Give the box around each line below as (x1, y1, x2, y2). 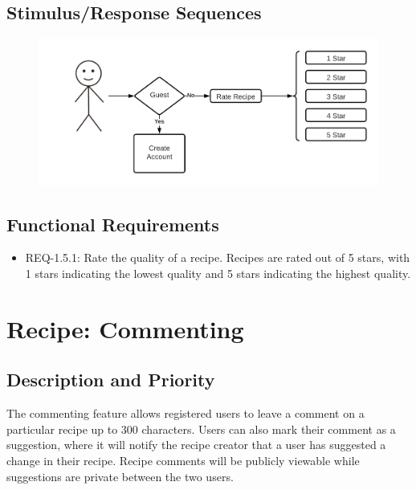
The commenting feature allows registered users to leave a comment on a (6, 405, 365, 422)
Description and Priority (6, 367, 215, 392)
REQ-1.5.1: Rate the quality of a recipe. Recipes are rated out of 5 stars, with (25, 249, 410, 266)
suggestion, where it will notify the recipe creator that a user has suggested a (6, 436, 386, 453)
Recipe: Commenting (6, 312, 244, 345)
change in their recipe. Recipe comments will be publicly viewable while (6, 451, 360, 468)
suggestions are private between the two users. (6, 468, 234, 484)
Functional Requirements (6, 211, 219, 236)
